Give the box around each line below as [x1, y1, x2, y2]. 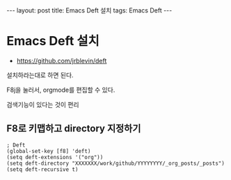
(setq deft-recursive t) [6, 165, 79, 173]
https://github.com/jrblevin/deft [16, 56, 107, 65]
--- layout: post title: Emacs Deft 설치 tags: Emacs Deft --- [6, 6, 173, 15]
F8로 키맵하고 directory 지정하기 [6, 123, 141, 135]
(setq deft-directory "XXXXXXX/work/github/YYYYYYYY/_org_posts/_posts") [6, 160, 225, 167]
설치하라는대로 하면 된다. [6, 71, 74, 79]
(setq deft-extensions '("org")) [6, 154, 104, 161]
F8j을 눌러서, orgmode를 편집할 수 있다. [6, 85, 115, 94]
